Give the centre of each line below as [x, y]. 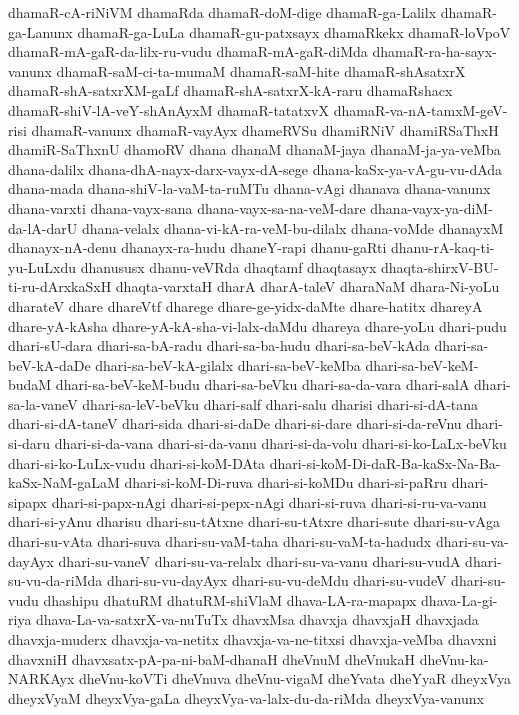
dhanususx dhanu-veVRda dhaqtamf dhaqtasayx [228, 266]
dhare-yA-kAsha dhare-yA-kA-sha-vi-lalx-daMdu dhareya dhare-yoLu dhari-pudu [257, 325]
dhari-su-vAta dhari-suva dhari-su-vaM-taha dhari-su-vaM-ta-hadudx [220, 541]
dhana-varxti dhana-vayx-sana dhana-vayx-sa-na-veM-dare [187, 207]
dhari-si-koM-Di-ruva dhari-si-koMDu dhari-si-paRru [286, 482]
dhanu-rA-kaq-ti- [443, 247]
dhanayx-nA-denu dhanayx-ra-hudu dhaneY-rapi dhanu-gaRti [197, 247]
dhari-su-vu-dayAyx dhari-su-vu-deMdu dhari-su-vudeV [276, 580]
